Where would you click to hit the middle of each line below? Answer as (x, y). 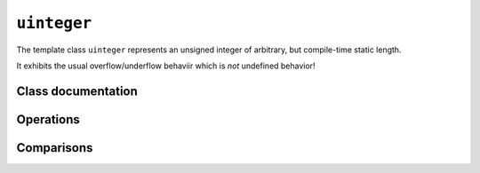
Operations (48, 119)
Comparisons (55, 148)
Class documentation (77, 91)
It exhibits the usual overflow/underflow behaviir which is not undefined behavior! (166, 66)
